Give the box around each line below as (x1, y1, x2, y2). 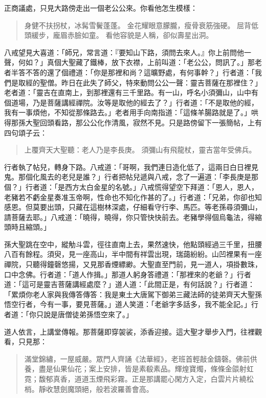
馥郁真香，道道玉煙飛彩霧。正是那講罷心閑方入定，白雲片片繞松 (38, 373, 254, 384)
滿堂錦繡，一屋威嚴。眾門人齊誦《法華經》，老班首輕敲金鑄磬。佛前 (24, 353, 250, 364)
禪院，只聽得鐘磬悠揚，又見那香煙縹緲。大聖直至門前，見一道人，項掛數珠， (4, 259, 262, 270)
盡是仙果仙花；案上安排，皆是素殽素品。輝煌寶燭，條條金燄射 (38, 363, 247, 374)
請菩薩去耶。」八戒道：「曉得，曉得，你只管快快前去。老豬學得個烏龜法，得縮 (4, 211, 262, 222)
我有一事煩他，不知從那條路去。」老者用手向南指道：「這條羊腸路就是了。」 (4, 107, 251, 118)
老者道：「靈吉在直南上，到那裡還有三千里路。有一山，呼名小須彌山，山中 (4, 87, 251, 98)
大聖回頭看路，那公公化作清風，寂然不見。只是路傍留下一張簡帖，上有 (25, 117, 262, 127)
